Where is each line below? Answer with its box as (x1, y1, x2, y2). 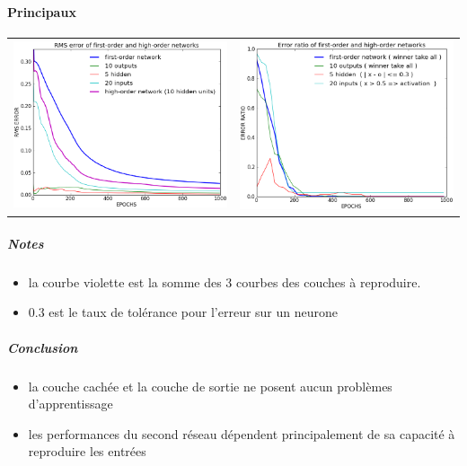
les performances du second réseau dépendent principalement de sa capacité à (28, 424, 455, 443)
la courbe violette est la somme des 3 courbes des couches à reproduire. (28, 272, 421, 291)
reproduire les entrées (28, 442, 146, 461)
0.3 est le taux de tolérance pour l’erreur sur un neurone (28, 303, 339, 321)
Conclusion (7, 338, 78, 356)
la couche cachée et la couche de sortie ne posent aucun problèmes (28, 376, 392, 395)
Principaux (7, 2, 76, 21)
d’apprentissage (28, 394, 113, 413)
